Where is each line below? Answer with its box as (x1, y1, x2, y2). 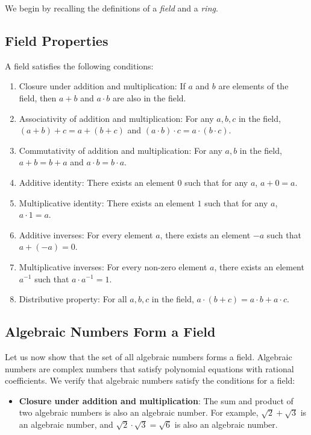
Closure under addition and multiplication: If (19, 80, 186, 92)
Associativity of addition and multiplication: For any (19, 112, 214, 124)
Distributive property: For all (19, 293, 127, 305)
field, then (19, 91, 57, 104)
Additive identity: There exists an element (19, 176, 175, 188)
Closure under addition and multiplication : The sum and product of (19, 394, 294, 407)
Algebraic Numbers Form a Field (5, 322, 216, 341)
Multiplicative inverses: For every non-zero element (19, 260, 207, 273)
